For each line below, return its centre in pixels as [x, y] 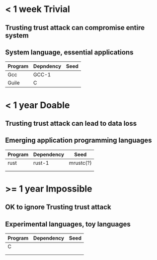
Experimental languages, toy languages [68, 224]
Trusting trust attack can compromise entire [75, 28]
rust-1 [41, 163]
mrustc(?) [80, 163]
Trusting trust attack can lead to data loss [71, 123]
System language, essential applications [69, 52]
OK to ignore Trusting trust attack [58, 207]
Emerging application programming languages [79, 140]
